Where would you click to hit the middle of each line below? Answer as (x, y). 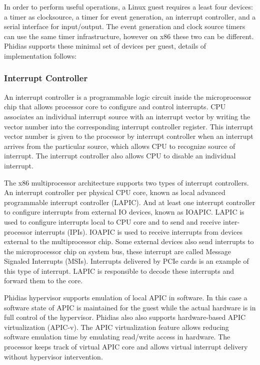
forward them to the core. (43, 281)
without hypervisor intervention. (53, 356)
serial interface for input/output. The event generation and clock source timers (125, 26)
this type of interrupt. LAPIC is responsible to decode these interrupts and (119, 270)
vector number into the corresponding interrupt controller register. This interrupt (129, 126)
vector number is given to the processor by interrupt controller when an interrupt (129, 136)
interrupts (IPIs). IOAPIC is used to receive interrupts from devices (138, 231)
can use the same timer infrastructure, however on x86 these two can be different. (129, 36)
